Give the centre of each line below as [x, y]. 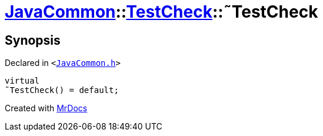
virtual [22, 81]
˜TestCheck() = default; [62, 90]
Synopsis [33, 40]
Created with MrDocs [46, 108]
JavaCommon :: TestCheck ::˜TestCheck [161, 12]
